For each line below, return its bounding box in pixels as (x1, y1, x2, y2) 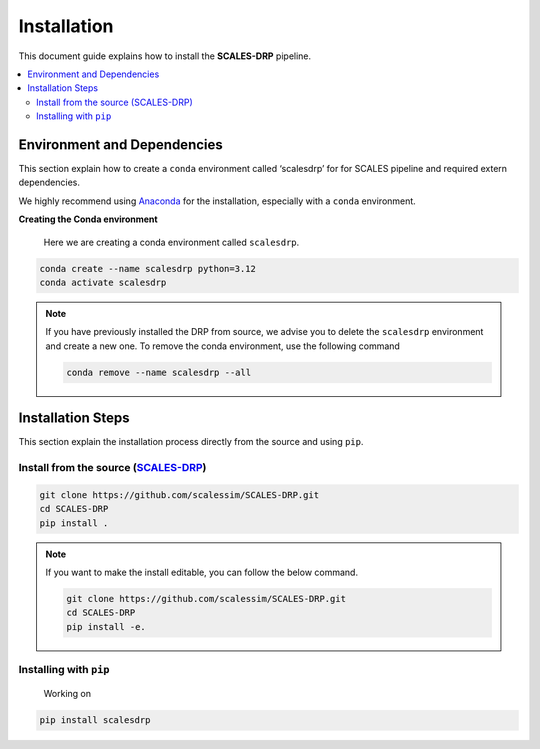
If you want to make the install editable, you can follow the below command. (45, 566, 359, 578)
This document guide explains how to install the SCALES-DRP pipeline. (18, 50, 312, 62)
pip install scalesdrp (39, 715, 151, 726)
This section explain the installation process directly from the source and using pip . (18, 436, 364, 448)
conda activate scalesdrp (39, 276, 167, 288)
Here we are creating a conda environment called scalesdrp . (43, 236, 300, 248)
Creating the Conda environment (18, 213, 159, 225)
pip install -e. (66, 621, 147, 632)
